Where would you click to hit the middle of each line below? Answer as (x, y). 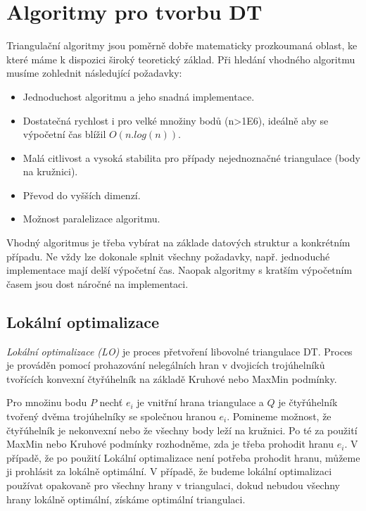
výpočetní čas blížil (64, 134)
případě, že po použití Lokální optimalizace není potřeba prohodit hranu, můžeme (183, 457)
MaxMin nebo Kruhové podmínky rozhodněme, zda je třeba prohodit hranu (170, 444)
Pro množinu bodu (47, 402)
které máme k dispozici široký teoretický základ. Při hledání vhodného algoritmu (181, 59)
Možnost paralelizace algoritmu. (91, 219)
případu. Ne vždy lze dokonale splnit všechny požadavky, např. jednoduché (168, 256)
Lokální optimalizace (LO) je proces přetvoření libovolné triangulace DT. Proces (179, 351)
